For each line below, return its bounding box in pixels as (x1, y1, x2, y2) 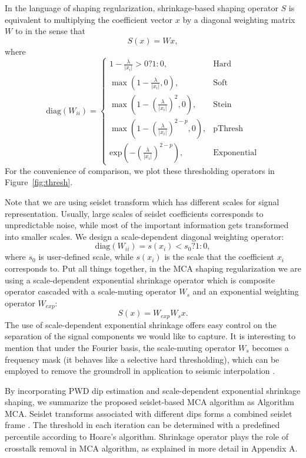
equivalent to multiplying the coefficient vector (5, 13, 173, 25)
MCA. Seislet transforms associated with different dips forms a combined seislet (5, 407, 292, 419)
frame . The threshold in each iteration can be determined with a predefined (5, 419, 280, 431)
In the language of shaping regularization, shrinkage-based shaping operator (5, 2, 278, 14)
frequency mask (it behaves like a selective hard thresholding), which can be (5, 353, 280, 365)
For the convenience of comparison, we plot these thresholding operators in (5, 164, 275, 176)
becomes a (252, 341, 289, 353)
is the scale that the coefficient (164, 250, 274, 263)
